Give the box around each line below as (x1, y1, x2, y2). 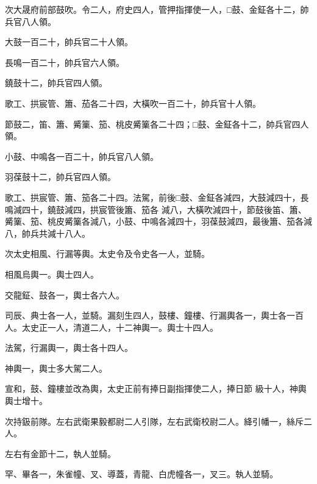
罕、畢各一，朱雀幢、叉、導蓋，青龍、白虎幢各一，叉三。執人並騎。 (5, 468, 278, 480)
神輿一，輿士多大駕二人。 (5, 361, 107, 374)
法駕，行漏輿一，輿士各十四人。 (5, 341, 133, 354)
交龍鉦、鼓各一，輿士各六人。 (5, 288, 124, 301)
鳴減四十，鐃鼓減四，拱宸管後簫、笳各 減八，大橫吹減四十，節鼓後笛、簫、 (5, 203, 307, 215)
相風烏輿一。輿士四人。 (5, 267, 99, 280)
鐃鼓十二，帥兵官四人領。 (5, 76, 107, 89)
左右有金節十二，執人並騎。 (5, 447, 116, 460)
